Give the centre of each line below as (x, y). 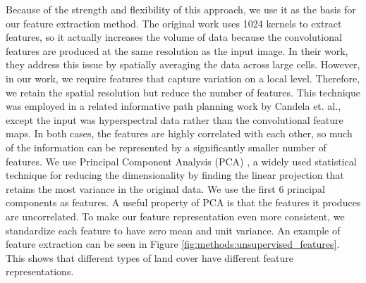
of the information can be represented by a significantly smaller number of (166, 147)
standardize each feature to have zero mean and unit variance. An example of (173, 230)
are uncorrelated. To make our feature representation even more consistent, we (175, 216)
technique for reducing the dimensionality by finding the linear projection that (175, 175)
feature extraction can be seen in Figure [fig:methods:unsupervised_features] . (173, 244)
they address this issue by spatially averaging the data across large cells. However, (183, 64)
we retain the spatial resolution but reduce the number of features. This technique (183, 92)
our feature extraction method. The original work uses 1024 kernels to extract (174, 23)
